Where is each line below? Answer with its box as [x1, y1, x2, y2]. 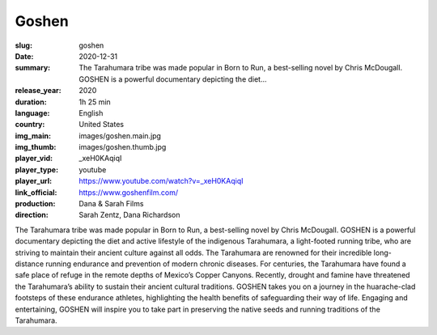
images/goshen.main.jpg [78, 130, 162, 141]
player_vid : [15, 154, 53, 163]
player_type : [15, 164, 59, 174]
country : [15, 120, 45, 129]
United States [78, 120, 125, 129]
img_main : [15, 130, 52, 141]
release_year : [15, 86, 62, 95]
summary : [15, 63, 51, 73]
